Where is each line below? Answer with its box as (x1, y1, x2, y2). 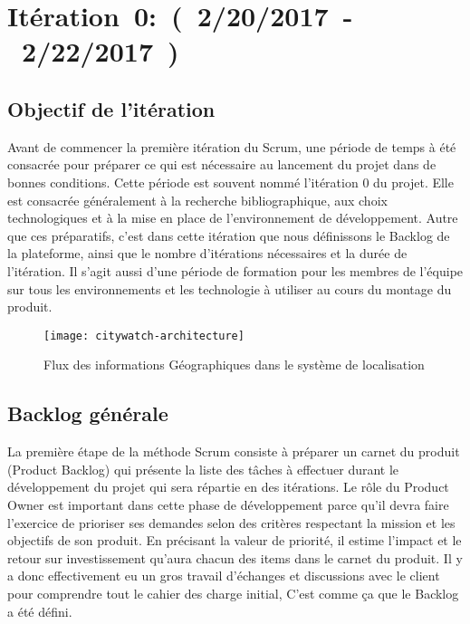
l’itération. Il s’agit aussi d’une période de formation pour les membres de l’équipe (7, 261, 464, 280)
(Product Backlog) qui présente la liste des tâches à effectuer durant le (7, 459, 399, 478)
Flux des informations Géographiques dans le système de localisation (43, 355, 425, 374)
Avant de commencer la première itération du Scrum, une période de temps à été (7, 137, 456, 156)
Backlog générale (7, 399, 168, 427)
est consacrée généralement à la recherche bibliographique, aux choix (7, 190, 388, 209)
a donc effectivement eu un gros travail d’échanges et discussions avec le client (7, 566, 440, 585)
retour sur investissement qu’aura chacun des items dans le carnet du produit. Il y (7, 548, 463, 567)
